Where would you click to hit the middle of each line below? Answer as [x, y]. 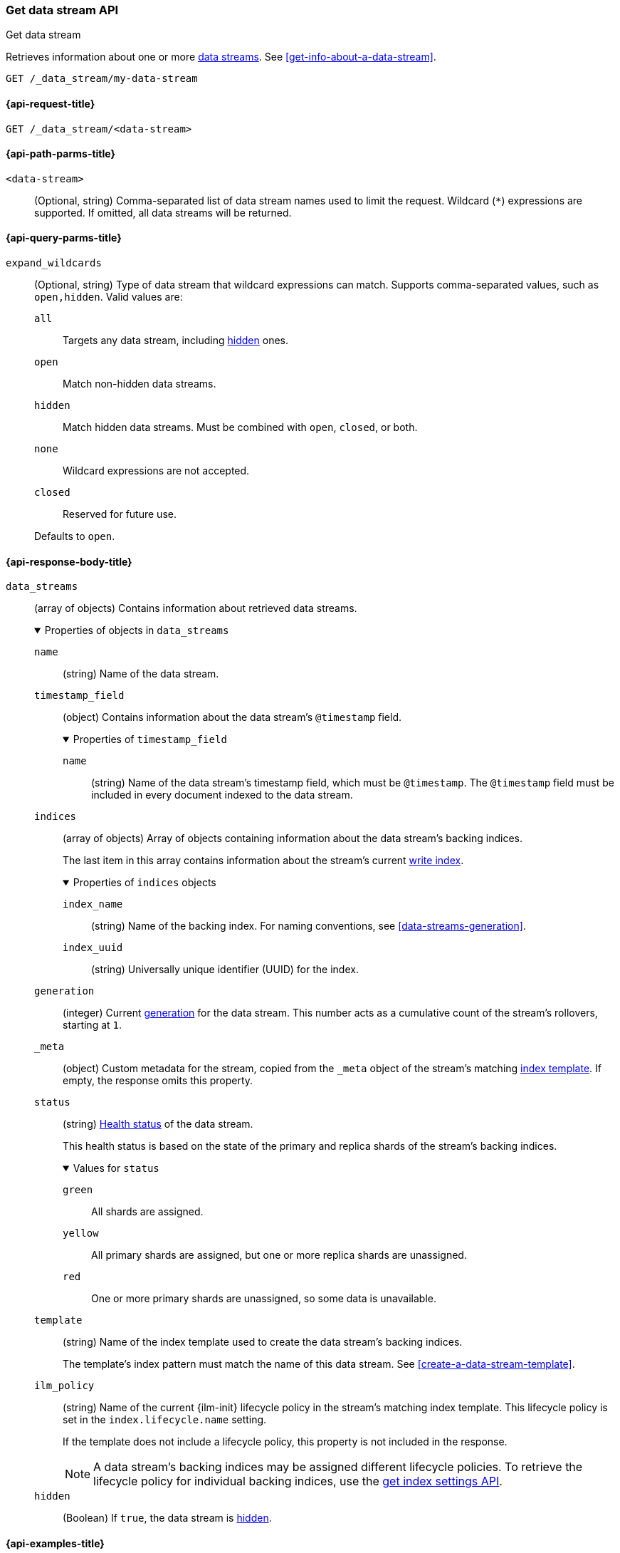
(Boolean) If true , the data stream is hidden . [167, 1518]
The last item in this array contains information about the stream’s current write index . [263, 861]
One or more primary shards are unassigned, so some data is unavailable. [264, 1299]
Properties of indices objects [145, 883]
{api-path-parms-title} [61, 154]
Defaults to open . [75, 536]
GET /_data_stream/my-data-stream [102, 79]
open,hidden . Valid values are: [109, 297]
